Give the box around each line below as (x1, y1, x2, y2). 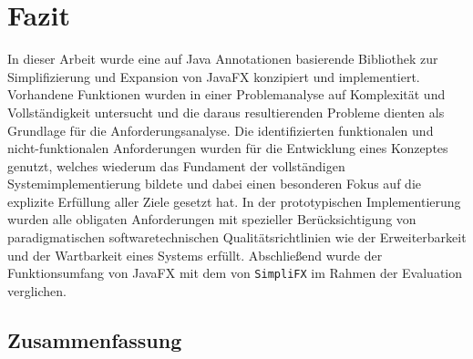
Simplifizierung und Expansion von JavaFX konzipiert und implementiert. (7, 67, 420, 86)
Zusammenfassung (7, 325, 182, 354)
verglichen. (7, 281, 67, 300)
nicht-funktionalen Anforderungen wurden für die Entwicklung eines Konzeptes (7, 138, 448, 158)
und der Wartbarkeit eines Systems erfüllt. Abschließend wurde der (7, 245, 383, 264)
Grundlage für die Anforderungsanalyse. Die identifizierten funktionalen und (7, 120, 434, 139)
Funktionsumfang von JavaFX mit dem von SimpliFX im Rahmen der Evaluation (7, 263, 463, 282)
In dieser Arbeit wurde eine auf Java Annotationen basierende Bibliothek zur (7, 49, 438, 68)
